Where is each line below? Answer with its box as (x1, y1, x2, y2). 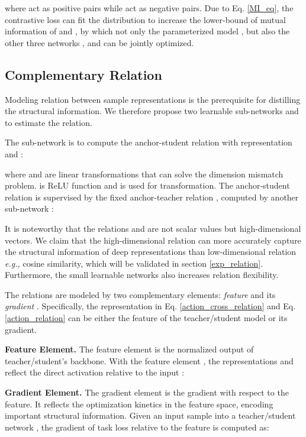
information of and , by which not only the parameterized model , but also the (5, 25, 290, 37)
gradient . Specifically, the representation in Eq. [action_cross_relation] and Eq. (5, 300, 296, 312)
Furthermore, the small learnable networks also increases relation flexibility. (5, 268, 279, 281)
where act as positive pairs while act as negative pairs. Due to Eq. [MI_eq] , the (5, 2, 294, 14)
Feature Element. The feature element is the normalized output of (5, 343, 254, 355)
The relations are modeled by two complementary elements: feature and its (5, 288, 276, 300)
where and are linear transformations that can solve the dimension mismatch (5, 167, 284, 180)
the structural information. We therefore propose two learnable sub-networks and (5, 105, 299, 117)
